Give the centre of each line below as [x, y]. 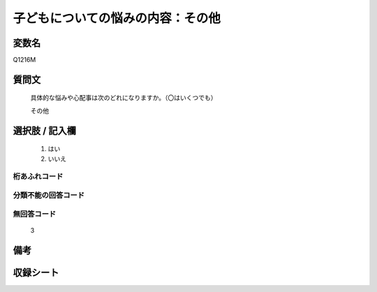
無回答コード [35, 214]
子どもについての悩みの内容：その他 [117, 18]
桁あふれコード [38, 177]
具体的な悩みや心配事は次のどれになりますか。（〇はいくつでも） [124, 98]
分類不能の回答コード [49, 195]
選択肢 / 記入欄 [45, 130]
